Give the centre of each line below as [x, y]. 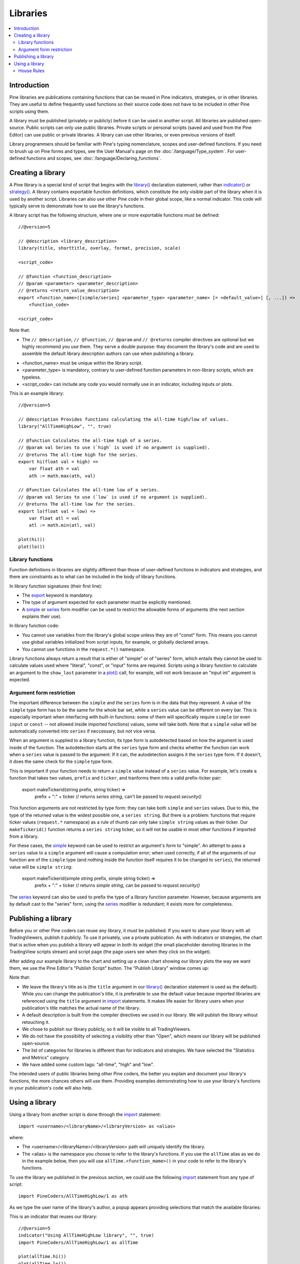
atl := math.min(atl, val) [62, 525]
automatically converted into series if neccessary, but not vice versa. [83, 731]
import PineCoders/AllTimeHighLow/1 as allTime [78, 1242]
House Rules [32, 70]
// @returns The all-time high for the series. [78, 455]
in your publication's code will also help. [51, 1088]
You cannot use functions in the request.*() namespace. [84, 649]
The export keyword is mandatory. [58, 595]
